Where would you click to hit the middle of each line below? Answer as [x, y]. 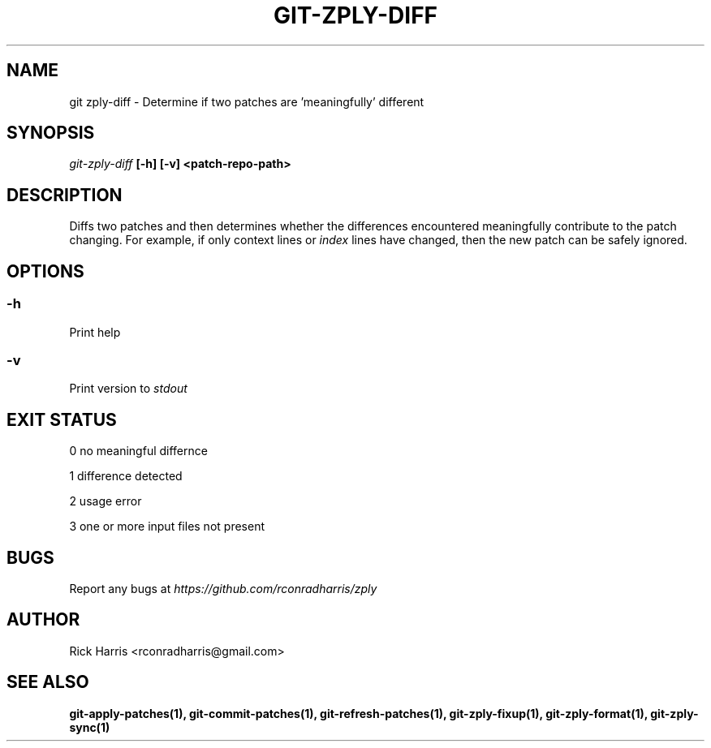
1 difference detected [126, 476]
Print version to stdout [128, 389]
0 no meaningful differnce [138, 451]
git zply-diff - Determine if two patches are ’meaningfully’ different [247, 101]
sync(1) [90, 727]
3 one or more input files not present [167, 527]
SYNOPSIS [51, 133]
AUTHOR [43, 620]
